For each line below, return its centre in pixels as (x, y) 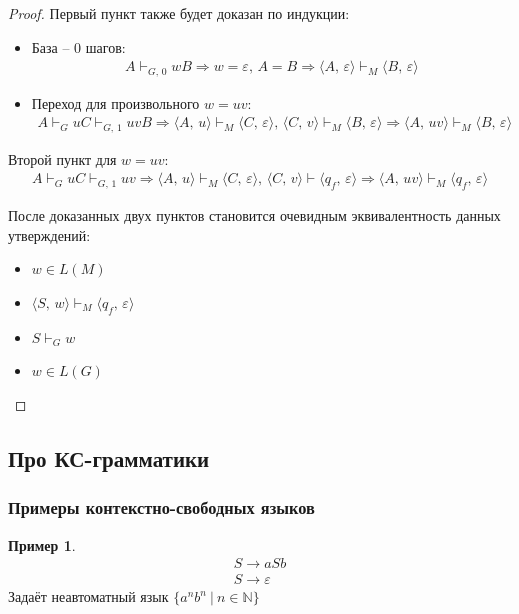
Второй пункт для (62, 158)
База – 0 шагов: (78, 46)
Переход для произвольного (115, 102)
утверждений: (49, 234)
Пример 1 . (42, 544)
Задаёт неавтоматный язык (88, 596)
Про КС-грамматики (109, 457)
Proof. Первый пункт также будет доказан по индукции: (179, 13)
